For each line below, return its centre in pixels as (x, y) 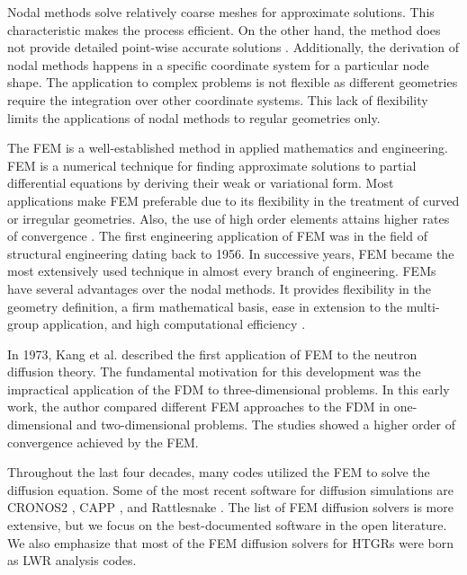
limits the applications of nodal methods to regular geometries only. (194, 117)
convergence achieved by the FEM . (103, 442)
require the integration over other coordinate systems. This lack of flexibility (218, 99)
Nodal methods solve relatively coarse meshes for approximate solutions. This (221, 12)
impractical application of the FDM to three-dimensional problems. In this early (229, 389)
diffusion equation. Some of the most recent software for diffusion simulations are (231, 489)
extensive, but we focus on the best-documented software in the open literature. (227, 525)
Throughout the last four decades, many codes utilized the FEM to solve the (219, 472)
